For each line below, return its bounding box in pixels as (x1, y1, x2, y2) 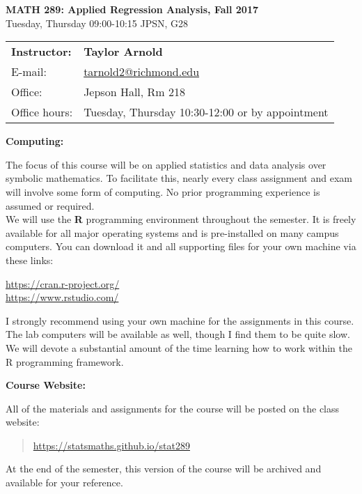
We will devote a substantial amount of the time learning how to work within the (6, 340, 353, 355)
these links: (6, 252, 54, 267)
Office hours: (11, 104, 73, 121)
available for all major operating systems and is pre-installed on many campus (6, 225, 339, 240)
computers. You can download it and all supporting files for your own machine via (6, 239, 356, 254)
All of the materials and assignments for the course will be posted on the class (6, 401, 340, 415)
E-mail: (11, 63, 47, 80)
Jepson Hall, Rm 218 (84, 84, 185, 100)
